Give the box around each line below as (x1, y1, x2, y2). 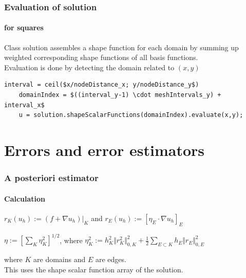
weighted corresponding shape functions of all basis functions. (4, 52, 198, 63)
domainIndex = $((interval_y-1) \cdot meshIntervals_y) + (18, 91, 221, 99)
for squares (4, 22, 44, 33)
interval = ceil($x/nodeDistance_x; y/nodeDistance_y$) (4, 81, 199, 89)
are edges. (95, 253, 126, 264)
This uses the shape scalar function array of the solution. (4, 264, 183, 274)
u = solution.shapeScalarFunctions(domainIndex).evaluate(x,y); (18, 111, 243, 119)
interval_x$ (4, 101, 45, 109)
